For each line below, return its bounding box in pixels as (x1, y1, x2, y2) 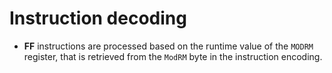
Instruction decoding (9, 7, 187, 30)
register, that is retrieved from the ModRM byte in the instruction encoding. (23, 50, 323, 62)
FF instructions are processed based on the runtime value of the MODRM (23, 40, 314, 52)
